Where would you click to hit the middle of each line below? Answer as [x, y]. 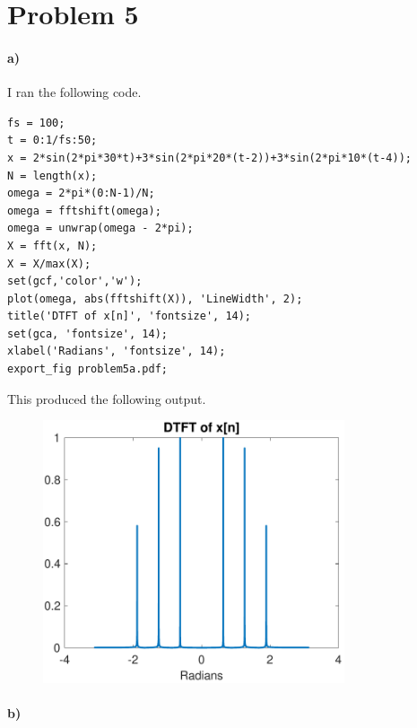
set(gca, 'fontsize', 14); [87, 333]
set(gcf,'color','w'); [75, 281]
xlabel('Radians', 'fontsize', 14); [117, 351]
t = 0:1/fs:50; [52, 140]
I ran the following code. [74, 92]
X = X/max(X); [49, 263]
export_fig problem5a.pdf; [87, 369]
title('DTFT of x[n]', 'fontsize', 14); [130, 316]
